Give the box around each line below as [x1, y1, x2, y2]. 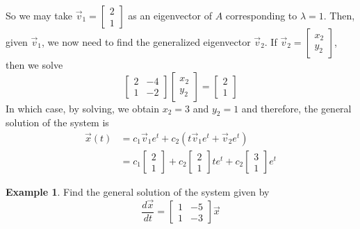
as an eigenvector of [128, 8, 212, 22]
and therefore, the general [241, 101, 352, 115]
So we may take [6, 8, 73, 22]
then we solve [6, 58, 63, 71]
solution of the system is [6, 115, 109, 130]
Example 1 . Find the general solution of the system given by [6, 185, 270, 199]
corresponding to [225, 8, 297, 22]
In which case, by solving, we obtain [6, 101, 160, 115]
